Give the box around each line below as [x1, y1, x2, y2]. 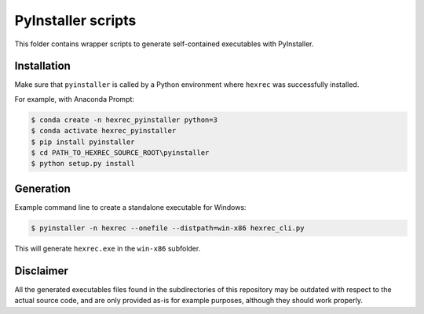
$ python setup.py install [31, 159, 135, 168]
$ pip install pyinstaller [31, 137, 135, 146]
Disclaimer [14, 264, 68, 277]
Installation [14, 60, 71, 73]
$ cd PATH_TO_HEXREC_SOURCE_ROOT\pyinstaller [31, 149, 210, 157]
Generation [14, 182, 71, 195]
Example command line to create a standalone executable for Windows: [14, 202, 247, 211]
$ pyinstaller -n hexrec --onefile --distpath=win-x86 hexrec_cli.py [31, 223, 305, 233]
